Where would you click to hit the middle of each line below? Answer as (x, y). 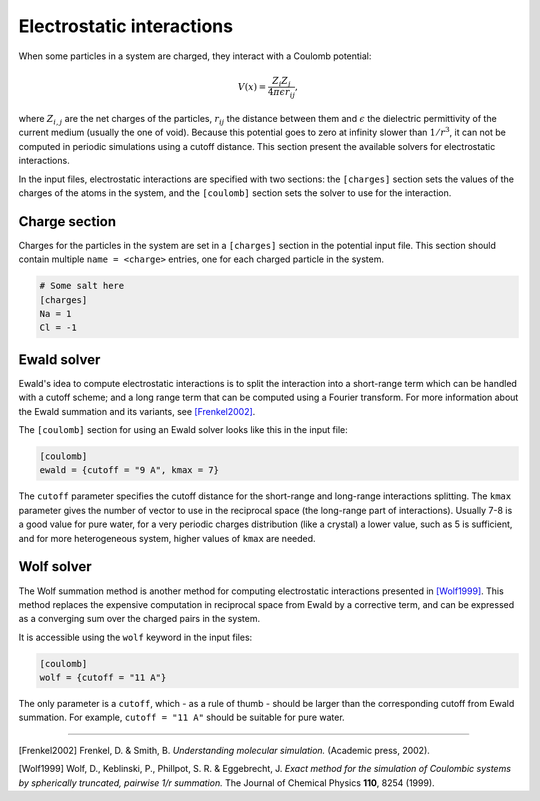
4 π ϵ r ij (281, 93)
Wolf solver (55, 566)
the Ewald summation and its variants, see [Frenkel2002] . (137, 411)
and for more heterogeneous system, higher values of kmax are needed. (167, 538)
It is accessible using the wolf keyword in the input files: (135, 637)
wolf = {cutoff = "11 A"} (103, 678)
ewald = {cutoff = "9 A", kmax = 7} (129, 470)
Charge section (67, 221)
